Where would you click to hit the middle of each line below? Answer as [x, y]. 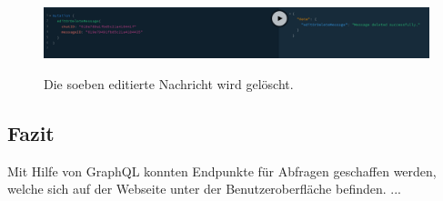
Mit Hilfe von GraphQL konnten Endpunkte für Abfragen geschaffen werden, [222, 171]
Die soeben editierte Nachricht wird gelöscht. [169, 83]
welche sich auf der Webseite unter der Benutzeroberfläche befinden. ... [204, 189]
